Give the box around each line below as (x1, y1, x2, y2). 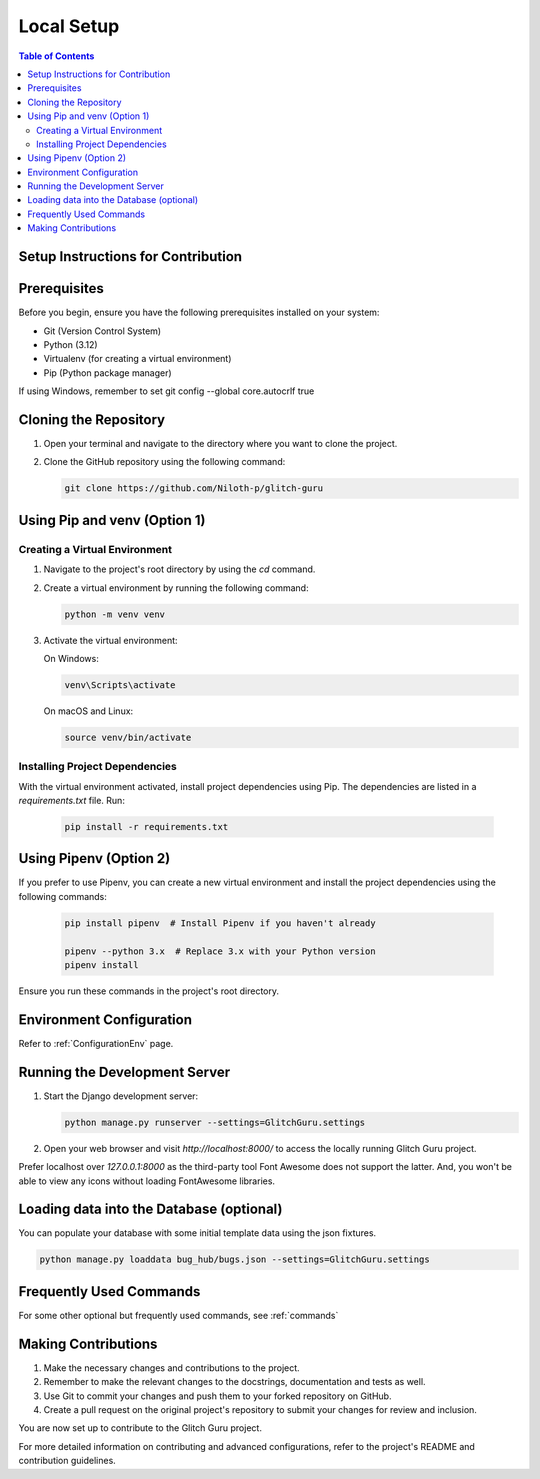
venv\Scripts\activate (64, 679, 176, 690)
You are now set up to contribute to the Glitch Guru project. (18, 1422, 262, 1434)
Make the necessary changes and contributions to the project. (43, 1361, 300, 1374)
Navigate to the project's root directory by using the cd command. (43, 563, 316, 575)
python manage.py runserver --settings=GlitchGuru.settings (64, 1116, 366, 1128)
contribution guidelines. (18, 1455, 117, 1467)
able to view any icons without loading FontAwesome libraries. (18, 1175, 275, 1187)
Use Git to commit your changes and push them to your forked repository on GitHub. (43, 1390, 392, 1402)
